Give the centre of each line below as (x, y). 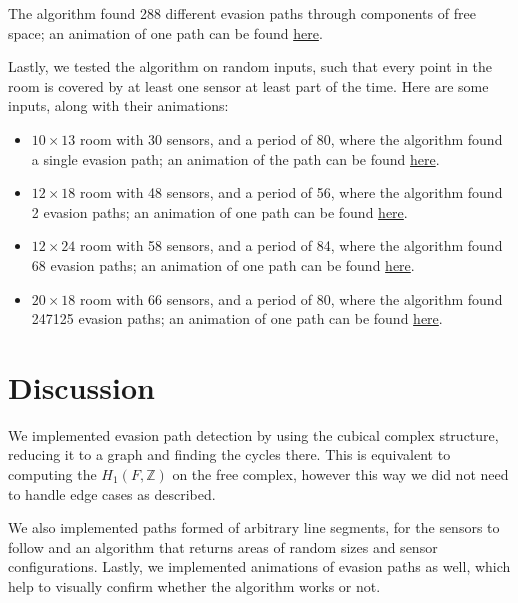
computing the (52, 474)
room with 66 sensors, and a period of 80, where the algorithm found (291, 298)
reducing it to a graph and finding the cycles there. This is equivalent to (229, 454)
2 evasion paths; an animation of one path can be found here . (219, 211)
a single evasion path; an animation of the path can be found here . (235, 158)
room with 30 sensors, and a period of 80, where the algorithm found (291, 138)
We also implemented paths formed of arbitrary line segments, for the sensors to (254, 527)
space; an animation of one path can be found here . (165, 32)
